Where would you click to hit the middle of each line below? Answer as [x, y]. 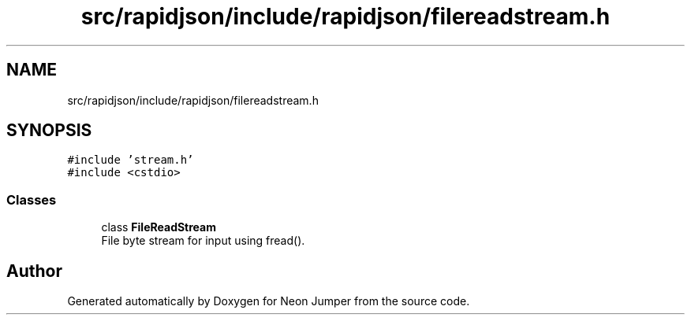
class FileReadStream [159, 227]
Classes [32, 199]
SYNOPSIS [49, 131]
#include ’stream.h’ [131, 160]
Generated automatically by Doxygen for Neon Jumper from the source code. [269, 301]
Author [34, 271]
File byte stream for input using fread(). [203, 241]
